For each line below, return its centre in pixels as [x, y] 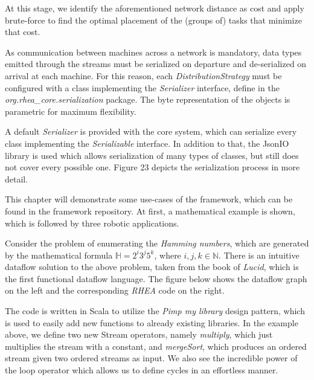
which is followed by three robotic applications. [92, 223]
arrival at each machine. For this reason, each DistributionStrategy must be [143, 75]
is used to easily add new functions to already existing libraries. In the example [152, 322]
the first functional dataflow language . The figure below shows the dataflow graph [156, 278]
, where [168, 255]
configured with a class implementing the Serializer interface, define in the [142, 87]
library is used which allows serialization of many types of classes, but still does [152, 155]
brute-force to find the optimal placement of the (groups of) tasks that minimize [153, 20]
